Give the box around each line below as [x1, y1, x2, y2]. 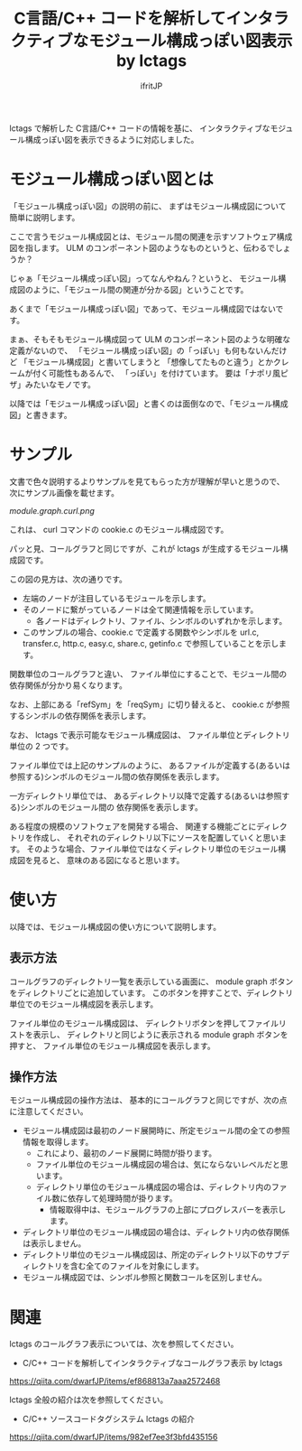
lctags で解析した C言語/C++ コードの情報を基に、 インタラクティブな [9, 123, 270, 134]
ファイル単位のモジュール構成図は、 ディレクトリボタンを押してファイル [9, 1018, 279, 1028]
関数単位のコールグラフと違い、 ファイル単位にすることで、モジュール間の [9, 668, 288, 679]
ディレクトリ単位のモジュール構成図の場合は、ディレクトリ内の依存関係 [22, 1227, 290, 1238]
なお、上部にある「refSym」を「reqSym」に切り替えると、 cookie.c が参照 [9, 699, 290, 710]
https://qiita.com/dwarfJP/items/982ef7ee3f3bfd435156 [9, 1432, 218, 1443]
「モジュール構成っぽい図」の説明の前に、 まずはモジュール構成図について [9, 200, 287, 211]
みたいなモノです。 [24, 378, 96, 389]
